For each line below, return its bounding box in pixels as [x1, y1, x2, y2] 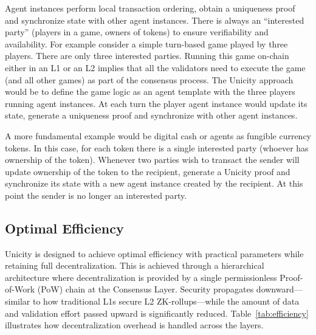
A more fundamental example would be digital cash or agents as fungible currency [5, 129, 311, 142]
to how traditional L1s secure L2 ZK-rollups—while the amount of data [33, 295, 300, 308]
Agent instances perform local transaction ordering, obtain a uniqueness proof [5, 2, 295, 14]
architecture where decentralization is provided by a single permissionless [5, 271, 277, 283]
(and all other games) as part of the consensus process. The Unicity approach [5, 73, 294, 86]
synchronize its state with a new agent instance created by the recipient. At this [5, 177, 303, 190]
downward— [256, 283, 303, 295]
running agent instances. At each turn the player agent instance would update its [5, 97, 307, 109]
